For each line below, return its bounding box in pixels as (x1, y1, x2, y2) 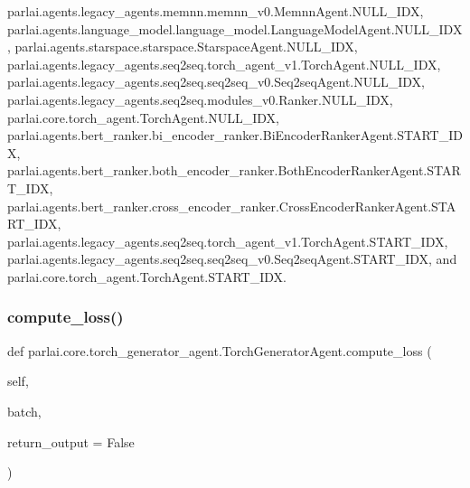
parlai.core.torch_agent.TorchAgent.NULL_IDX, (7, 108, 279, 127)
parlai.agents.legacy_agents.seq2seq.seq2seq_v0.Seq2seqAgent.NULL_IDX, (7, 72, 425, 91)
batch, (7, 401, 42, 420)
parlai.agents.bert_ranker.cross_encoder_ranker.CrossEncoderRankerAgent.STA (7, 196, 456, 215)
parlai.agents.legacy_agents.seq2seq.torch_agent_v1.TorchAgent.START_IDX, (7, 231, 448, 250)
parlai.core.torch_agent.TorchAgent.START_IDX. (7, 267, 287, 286)
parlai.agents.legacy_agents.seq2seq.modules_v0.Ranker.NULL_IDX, (7, 89, 393, 108)
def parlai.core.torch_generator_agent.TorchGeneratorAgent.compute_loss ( (7, 341, 432, 360)
